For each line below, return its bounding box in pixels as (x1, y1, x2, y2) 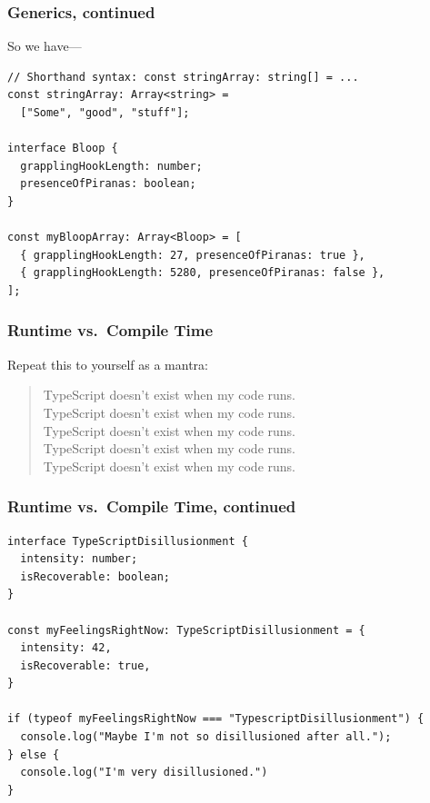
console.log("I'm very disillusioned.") (20, 766, 268, 779)
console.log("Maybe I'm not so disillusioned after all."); (20, 730, 392, 744)
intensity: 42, (20, 641, 112, 655)
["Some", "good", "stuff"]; (20, 106, 190, 119)
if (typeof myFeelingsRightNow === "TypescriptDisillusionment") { (7, 712, 425, 726)
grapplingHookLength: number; (20, 159, 203, 173)
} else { (7, 748, 60, 761)
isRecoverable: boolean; (20, 570, 170, 583)
